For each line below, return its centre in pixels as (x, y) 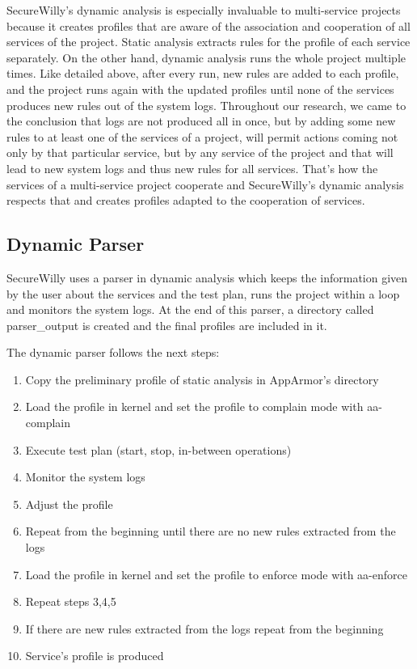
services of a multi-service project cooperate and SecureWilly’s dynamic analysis (205, 184)
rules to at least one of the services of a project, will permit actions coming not (202, 136)
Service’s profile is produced (95, 656)
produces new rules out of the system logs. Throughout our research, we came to (206, 105)
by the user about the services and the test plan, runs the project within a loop (203, 293)
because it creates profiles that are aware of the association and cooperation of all (208, 25)
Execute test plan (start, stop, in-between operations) (158, 449)
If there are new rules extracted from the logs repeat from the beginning (204, 628)
